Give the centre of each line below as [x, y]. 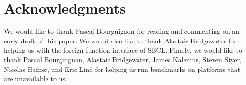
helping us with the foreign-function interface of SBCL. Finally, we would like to [123, 50]
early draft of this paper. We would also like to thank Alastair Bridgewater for [120, 40]
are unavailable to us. [36, 78]
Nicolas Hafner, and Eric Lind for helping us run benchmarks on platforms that [122, 69]
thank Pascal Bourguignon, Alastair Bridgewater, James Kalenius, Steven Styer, [123, 59]
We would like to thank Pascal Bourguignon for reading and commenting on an [122, 31]
